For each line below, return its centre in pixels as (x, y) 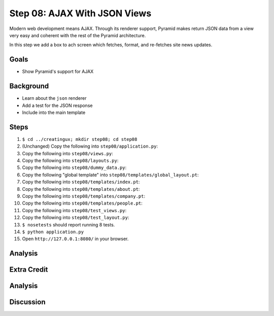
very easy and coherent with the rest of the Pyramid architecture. (78, 35)
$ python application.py (53, 232)
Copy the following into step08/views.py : (68, 153)
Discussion (27, 302)
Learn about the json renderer (54, 98)
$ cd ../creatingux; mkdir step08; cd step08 (80, 139)
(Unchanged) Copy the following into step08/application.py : (90, 146)
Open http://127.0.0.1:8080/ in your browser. (75, 239)
